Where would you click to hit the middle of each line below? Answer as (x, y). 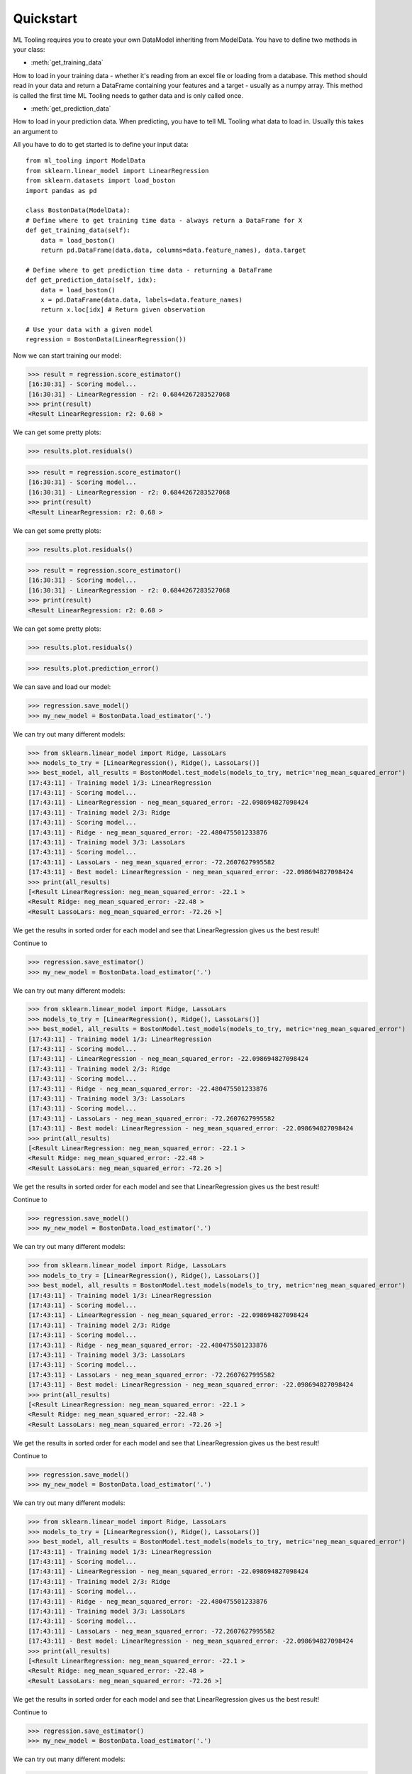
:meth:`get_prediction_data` (71, 108)
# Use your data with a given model (89, 330)
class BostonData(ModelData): (78, 210)
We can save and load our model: (62, 687)
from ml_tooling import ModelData (85, 161)
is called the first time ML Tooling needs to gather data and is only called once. (128, 95)
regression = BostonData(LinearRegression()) (106, 340)
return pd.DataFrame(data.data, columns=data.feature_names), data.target (173, 250)
